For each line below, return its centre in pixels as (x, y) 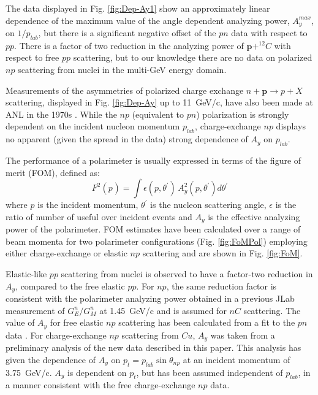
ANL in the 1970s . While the (61, 114)
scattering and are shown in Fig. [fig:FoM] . (222, 253)
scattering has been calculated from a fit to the (207, 322)
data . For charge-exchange (56, 335)
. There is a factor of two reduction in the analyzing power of (129, 45)
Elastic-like (26, 274)
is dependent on (97, 372)
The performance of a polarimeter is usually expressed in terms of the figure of (153, 160)
